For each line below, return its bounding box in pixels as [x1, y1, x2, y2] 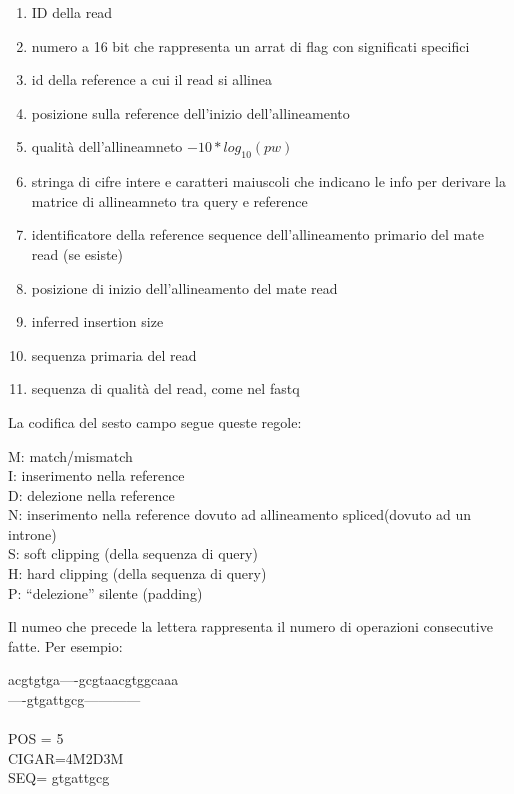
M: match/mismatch [8, 445, 133, 466]
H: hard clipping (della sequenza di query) [8, 563, 267, 584]
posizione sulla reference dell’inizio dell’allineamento [31, 102, 350, 123]
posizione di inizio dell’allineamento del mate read [31, 277, 338, 298]
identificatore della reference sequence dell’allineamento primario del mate [31, 224, 484, 245]
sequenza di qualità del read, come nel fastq [31, 378, 300, 399]
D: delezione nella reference [8, 484, 175, 505]
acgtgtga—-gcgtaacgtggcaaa [8, 669, 179, 690]
